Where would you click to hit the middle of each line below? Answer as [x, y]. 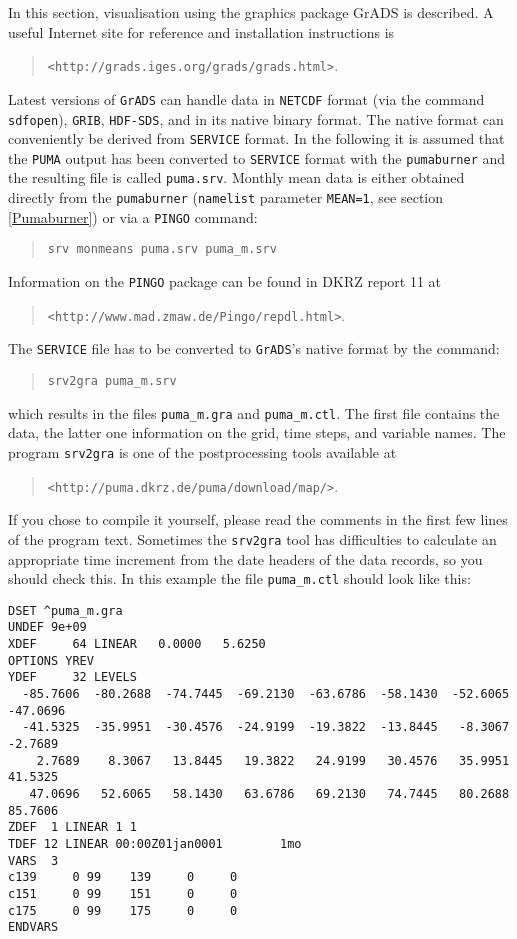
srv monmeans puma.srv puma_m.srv [162, 249]
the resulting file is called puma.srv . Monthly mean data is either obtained [236, 177]
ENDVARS [33, 927]
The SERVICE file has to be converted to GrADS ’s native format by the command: [254, 348]
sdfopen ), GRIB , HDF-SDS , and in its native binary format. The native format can [256, 118]
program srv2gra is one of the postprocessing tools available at [202, 451]
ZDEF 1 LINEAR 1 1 [72, 827]
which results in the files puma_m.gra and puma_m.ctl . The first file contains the [254, 412]
